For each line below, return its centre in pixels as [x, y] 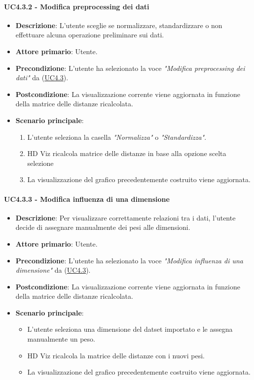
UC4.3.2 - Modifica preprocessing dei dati [77, 6]
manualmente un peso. [61, 339]
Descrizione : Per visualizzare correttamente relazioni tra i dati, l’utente [126, 217]
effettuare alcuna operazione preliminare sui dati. [90, 35]
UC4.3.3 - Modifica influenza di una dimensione [87, 199]
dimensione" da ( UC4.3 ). [53, 270]
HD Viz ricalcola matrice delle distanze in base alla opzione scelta [127, 153]
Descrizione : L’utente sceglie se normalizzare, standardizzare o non [119, 25]
